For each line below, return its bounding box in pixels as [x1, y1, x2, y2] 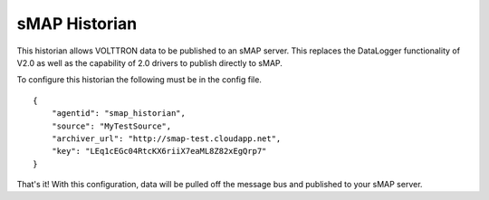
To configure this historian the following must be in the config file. [16, 74, 263, 85]
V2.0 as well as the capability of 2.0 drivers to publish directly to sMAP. [16, 57, 283, 68]
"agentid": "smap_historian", [51, 109, 186, 119]
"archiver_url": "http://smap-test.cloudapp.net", [51, 133, 282, 144]
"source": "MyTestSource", [51, 120, 172, 131]
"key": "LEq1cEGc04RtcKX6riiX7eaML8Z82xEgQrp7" [51, 146, 267, 157]
